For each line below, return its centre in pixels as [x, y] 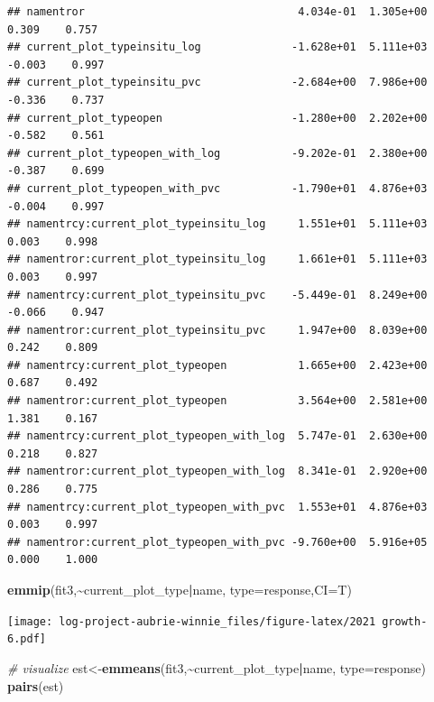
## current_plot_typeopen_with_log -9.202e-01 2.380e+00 [217, 153]
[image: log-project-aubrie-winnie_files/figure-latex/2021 [192, 621]
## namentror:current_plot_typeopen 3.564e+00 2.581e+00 [217, 401]
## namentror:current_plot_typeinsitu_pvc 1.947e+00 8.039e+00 [217, 330]
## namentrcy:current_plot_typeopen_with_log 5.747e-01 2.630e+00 [217, 436]
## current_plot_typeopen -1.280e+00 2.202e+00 [217, 118]
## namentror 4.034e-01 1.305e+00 [217, 12]
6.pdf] [27, 639]
